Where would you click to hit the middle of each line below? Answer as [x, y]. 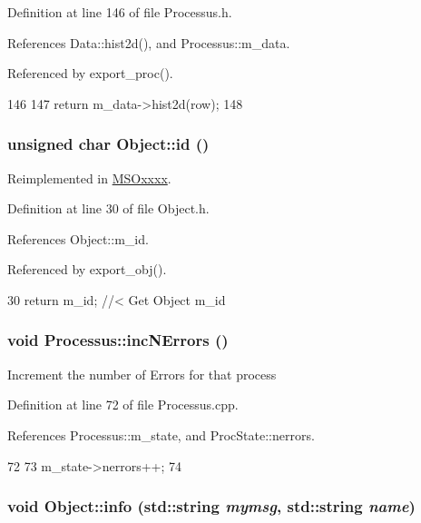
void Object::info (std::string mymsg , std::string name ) [211, 506]
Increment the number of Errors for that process [142, 374]
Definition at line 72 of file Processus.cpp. [123, 405]
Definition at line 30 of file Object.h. [108, 208]
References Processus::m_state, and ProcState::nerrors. [161, 434]
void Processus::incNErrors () [118, 340]
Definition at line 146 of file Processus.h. [120, 12]
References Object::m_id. [78, 238]
